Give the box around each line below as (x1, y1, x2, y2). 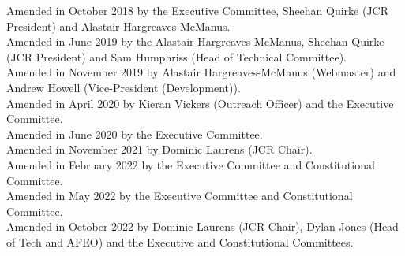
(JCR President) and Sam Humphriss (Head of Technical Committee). (6, 48, 347, 65)
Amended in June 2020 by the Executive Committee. (6, 125, 263, 142)
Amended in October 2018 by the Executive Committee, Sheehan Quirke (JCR (6, 2, 389, 18)
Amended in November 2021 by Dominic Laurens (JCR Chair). (6, 141, 313, 158)
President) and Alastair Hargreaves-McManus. (6, 17, 231, 34)
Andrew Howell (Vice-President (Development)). (6, 79, 241, 95)
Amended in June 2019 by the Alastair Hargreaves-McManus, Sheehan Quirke (6, 33, 384, 50)
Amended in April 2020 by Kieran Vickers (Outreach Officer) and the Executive (6, 95, 394, 111)
